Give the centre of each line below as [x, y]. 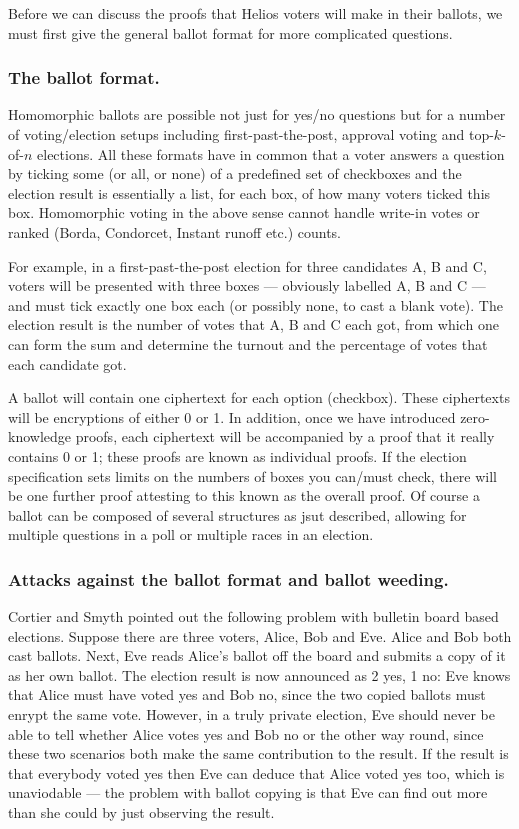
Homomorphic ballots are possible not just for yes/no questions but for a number [257, 114]
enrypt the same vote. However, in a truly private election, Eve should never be [252, 714]
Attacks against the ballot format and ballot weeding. [228, 578]
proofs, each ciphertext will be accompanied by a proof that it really [285, 436]
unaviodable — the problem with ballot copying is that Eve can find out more [248, 792]
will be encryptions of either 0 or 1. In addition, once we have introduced [232, 416]
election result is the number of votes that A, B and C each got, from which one [253, 324]
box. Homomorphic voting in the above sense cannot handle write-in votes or [244, 212]
